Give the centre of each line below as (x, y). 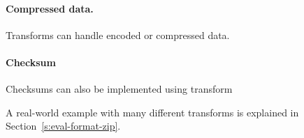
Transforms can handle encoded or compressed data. (118, 34)
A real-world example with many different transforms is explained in (152, 112)
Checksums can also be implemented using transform (119, 89)
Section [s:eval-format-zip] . (63, 126)
